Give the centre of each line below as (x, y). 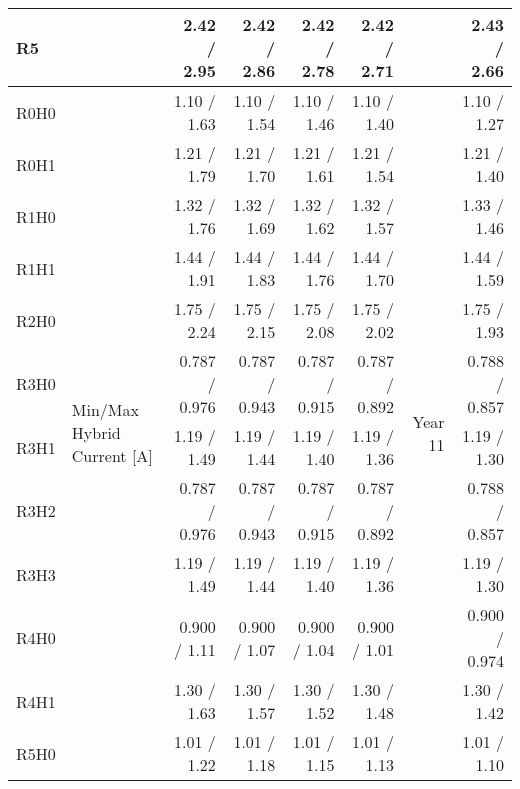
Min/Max (105, 409)
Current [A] (112, 455)
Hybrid (96, 432)
